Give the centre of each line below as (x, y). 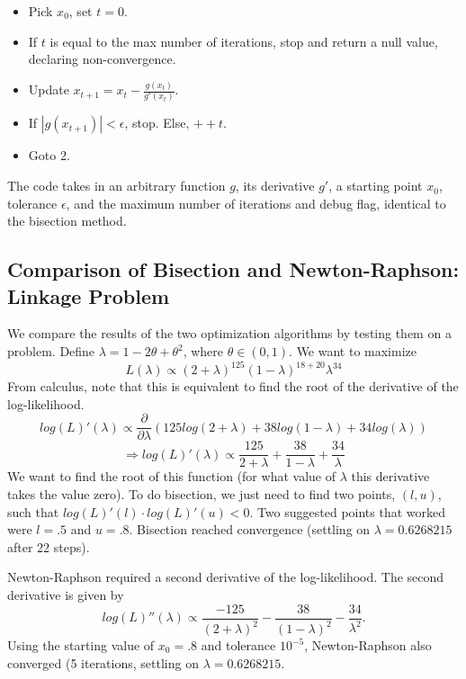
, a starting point (376, 186)
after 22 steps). (49, 546)
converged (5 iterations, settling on (103, 662)
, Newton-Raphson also (368, 645)
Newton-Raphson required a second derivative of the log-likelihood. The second (226, 577)
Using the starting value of (81, 645)
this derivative (390, 476)
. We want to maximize (353, 351)
